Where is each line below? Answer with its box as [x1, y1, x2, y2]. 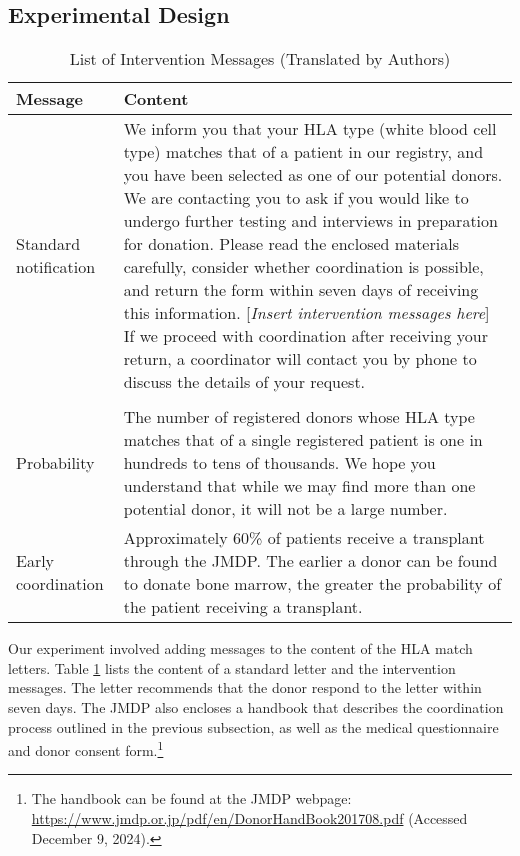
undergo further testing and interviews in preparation [123, 209, 498, 233]
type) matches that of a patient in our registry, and [123, 140, 484, 164]
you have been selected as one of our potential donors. [123, 163, 503, 187]
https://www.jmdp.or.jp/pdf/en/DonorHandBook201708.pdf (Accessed [31, 808, 468, 829]
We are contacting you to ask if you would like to [123, 186, 469, 210]
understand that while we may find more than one [123, 474, 476, 498]
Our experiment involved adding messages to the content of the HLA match [8, 638, 473, 659]
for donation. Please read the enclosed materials [123, 232, 459, 256]
